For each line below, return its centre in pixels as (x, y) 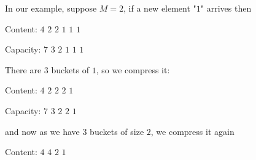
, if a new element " (160, 8)
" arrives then (226, 8)
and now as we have (42, 131)
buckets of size (117, 131)
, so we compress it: (133, 69)
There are (23, 69)
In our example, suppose (51, 8)
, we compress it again (192, 131)
